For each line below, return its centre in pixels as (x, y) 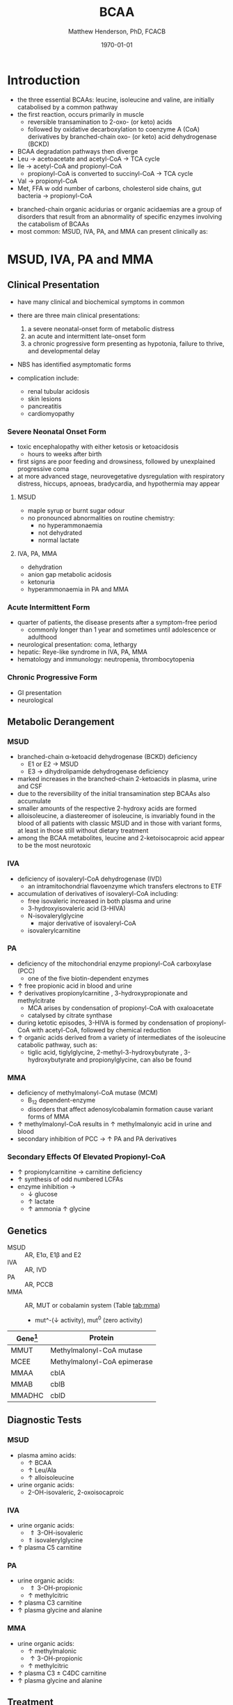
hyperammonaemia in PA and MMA (78, 589)
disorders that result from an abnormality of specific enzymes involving (120, 216)
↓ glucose (42, 1194)
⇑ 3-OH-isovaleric (57, 1533)
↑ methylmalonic (52, 1651)
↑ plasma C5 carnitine (49, 1548)
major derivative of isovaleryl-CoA (87, 923)
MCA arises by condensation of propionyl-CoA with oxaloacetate (121, 1008)
